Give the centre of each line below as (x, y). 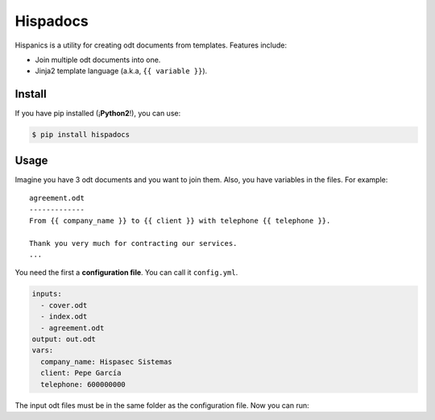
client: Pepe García (81, 373)
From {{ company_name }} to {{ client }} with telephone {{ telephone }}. (180, 220)
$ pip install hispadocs (81, 135)
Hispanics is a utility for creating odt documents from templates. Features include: (151, 45)
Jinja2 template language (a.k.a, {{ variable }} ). (121, 71)
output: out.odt (64, 339)
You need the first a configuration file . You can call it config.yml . (126, 272)
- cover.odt (64, 305)
